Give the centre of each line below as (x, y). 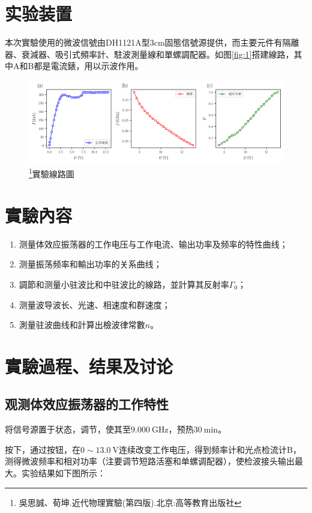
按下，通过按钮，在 (43, 449)
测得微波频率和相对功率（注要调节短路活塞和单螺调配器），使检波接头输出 (150, 461)
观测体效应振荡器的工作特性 (87, 404)
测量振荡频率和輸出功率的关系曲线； (90, 264)
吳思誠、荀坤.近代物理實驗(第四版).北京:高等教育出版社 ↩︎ (130, 502)
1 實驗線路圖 (52, 173)
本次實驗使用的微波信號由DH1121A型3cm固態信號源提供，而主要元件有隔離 (152, 42)
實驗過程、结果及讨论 (89, 366)
